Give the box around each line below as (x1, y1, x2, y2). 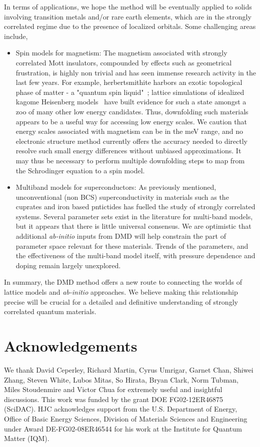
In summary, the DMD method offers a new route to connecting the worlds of (4, 277, 242, 287)
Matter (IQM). (4, 433, 49, 444)
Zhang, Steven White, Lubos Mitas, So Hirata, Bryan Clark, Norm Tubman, (4, 374, 238, 385)
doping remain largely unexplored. (15, 260, 121, 270)
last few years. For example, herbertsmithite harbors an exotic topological (15, 77, 242, 87)
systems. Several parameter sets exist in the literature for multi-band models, (15, 211, 253, 221)
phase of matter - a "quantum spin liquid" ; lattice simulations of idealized (15, 86, 244, 97)
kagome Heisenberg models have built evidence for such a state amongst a (15, 96, 246, 107)
